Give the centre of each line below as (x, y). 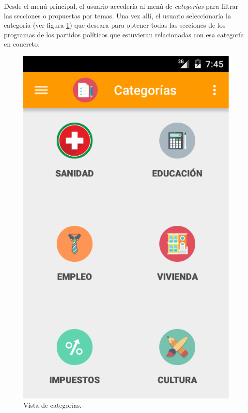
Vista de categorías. (53, 405)
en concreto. (22, 44)
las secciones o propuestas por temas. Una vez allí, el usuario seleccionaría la (117, 15)
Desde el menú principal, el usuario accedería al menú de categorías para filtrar (121, 6)
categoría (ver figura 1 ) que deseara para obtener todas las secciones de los (115, 25)
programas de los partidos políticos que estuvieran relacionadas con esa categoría (124, 34)
